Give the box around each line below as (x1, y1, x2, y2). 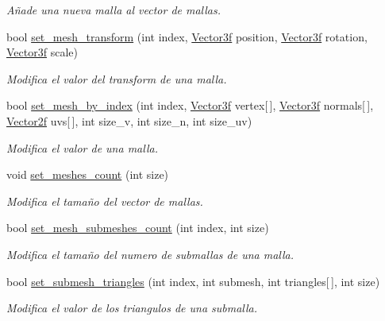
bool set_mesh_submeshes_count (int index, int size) (6, 219, 269, 236)
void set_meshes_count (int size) (6, 166, 169, 183)
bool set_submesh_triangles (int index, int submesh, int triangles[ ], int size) (6, 273, 380, 289)
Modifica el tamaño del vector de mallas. (6, 192, 203, 209)
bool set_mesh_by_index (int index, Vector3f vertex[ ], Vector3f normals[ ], (6, 97, 374, 114)
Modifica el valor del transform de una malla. (6, 70, 227, 87)
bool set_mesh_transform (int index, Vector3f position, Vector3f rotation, (6, 28, 368, 44)
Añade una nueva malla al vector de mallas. (6, 2, 221, 17)
